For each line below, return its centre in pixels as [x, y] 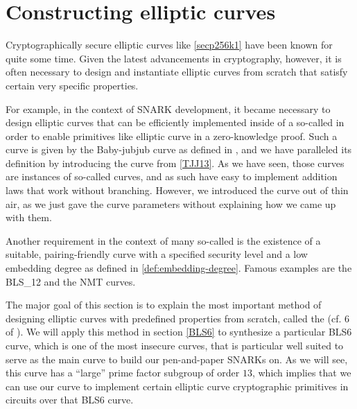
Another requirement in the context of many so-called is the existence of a [163, 240]
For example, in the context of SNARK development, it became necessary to [168, 108]
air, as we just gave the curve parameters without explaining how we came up [171, 203]
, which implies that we [302, 373]
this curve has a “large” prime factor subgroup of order [123, 373]
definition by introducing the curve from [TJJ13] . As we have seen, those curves [175, 163]
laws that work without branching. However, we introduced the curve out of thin [177, 190]
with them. [29, 217]
